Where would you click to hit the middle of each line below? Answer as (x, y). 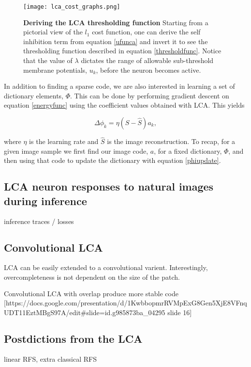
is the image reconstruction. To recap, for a (171, 141)
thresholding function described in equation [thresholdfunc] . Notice (122, 51)
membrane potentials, (55, 70)
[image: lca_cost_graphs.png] (72, 7)
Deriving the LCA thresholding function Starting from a (116, 22)
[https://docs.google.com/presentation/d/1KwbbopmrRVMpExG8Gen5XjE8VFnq (125, 303)
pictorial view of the (53, 32)
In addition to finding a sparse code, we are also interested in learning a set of (119, 86)
